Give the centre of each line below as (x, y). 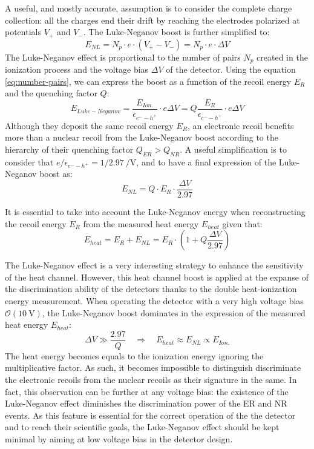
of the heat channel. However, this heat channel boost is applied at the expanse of (157, 277)
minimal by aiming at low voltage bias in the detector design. (119, 439)
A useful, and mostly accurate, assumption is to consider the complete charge (149, 8)
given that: (242, 223)
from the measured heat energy (141, 223)
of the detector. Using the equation (231, 69)
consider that (29, 161)
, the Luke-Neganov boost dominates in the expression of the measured (174, 312)
